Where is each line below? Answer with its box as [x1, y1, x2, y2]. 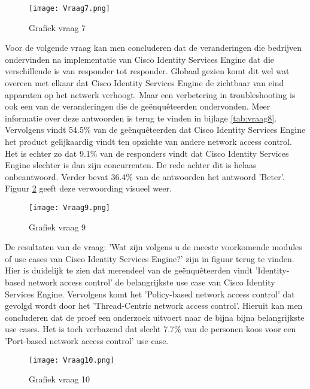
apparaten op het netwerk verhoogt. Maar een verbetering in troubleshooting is [5, 88, 296, 101]
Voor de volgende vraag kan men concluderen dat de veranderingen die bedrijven [5, 41, 302, 54]
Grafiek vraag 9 [29, 220, 86, 233]
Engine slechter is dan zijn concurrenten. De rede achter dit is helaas [5, 159, 257, 171]
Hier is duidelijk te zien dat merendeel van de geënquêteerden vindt [5, 264, 253, 276]
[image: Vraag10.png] [29, 355, 115, 364]
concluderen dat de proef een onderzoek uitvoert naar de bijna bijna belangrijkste [5, 311, 305, 323]
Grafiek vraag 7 [29, 21, 86, 34]
